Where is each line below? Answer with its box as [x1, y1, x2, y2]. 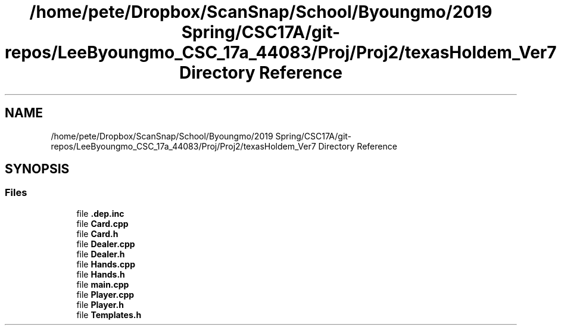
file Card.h [76, 228, 119, 239]
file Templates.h [76, 309, 142, 320]
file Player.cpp [76, 289, 135, 300]
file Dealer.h [76, 248, 125, 259]
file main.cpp [76, 279, 129, 289]
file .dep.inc [76, 208, 124, 219]
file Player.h [76, 299, 124, 310]
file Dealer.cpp [76, 238, 135, 249]
